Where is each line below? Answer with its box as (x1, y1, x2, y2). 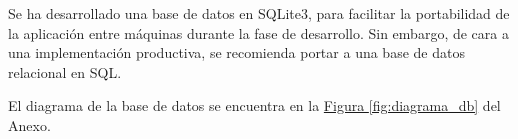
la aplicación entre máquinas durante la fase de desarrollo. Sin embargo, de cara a (8, 22, 509, 43)
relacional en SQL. (8, 61, 122, 82)
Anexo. (8, 114, 51, 135)
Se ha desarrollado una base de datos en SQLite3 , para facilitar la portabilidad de (8, 3, 510, 23)
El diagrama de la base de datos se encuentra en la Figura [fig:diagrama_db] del (8, 95, 501, 116)
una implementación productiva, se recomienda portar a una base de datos (8, 42, 465, 63)
